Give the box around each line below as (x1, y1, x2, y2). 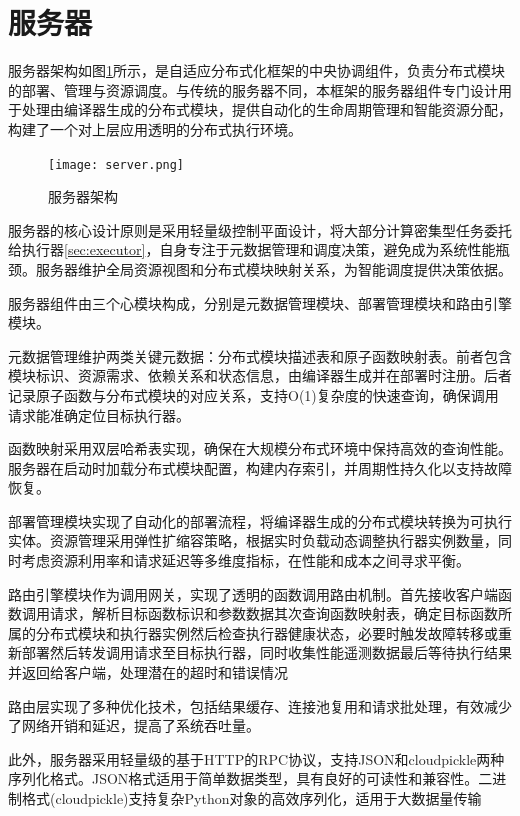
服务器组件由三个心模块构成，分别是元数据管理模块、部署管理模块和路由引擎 (8, 292, 512, 313)
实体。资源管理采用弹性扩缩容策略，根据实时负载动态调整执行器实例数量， (8, 530, 498, 551)
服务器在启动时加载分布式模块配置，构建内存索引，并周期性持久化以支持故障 (8, 457, 512, 478)
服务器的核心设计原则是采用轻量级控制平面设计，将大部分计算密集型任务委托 (8, 219, 512, 240)
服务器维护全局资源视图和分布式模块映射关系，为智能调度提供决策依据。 (35, 258, 512, 279)
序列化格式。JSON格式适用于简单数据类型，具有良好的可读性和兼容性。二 (8, 768, 493, 789)
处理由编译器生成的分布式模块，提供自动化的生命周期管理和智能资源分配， (21, 99, 512, 120)
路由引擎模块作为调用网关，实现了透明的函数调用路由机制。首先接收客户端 (8, 583, 498, 604)
